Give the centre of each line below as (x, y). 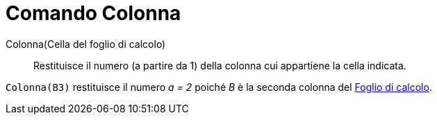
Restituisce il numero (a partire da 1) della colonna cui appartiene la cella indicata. (220, 65)
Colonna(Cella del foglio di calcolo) (86, 44)
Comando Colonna (93, 13)
